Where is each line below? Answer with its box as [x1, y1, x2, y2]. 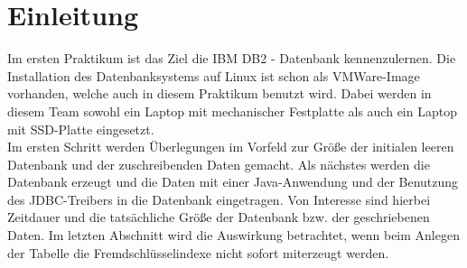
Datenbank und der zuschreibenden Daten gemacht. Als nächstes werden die [7, 154, 430, 173]
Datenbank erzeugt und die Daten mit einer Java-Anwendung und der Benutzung [7, 172, 459, 191]
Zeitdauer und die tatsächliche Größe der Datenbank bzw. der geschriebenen [7, 208, 430, 226]
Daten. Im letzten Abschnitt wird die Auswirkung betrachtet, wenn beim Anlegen [7, 226, 460, 245]
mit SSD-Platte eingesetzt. [7, 119, 154, 138]
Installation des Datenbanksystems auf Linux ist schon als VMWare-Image [7, 66, 420, 85]
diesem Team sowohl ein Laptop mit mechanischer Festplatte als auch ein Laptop [7, 101, 457, 120]
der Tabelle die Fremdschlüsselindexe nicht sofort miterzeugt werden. [7, 243, 389, 262]
